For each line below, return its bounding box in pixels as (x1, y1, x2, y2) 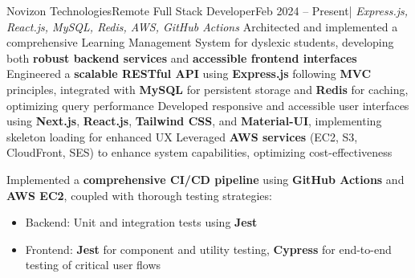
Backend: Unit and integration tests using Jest (25, 214, 258, 231)
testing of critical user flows (25, 256, 161, 273)
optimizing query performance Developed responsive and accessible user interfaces (6, 96, 409, 113)
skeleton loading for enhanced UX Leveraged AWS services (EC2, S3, (6, 128, 358, 145)
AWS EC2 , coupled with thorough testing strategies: (6, 186, 272, 203)
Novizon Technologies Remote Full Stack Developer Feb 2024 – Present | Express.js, (6, 2, 409, 18)
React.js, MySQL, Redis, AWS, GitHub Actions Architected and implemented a (6, 18, 398, 35)
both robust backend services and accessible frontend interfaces (6, 49, 357, 66)
